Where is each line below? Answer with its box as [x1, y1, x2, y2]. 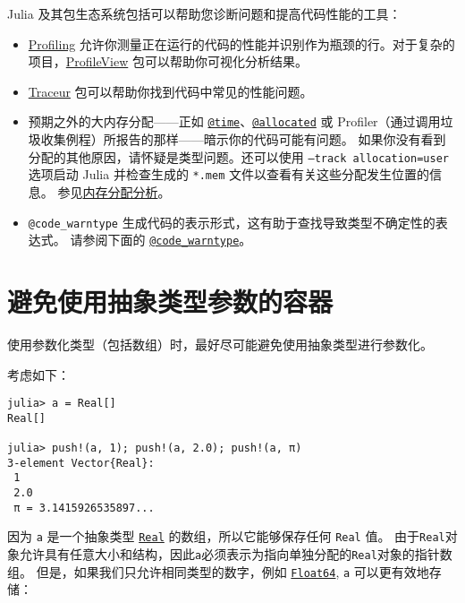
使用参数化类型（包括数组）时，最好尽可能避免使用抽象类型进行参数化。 [7, 334, 433, 353]
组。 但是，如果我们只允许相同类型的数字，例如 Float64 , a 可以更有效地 [7, 562, 429, 581]
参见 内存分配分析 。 [57, 182, 171, 201]
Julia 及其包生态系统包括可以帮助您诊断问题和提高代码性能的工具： [7, 4, 402, 22]
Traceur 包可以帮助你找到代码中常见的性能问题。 [28, 82, 313, 100]
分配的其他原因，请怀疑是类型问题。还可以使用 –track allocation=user [28, 147, 449, 166]
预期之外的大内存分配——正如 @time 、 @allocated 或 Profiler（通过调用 [28, 112, 441, 131]
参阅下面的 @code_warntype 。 [82, 230, 252, 249]
